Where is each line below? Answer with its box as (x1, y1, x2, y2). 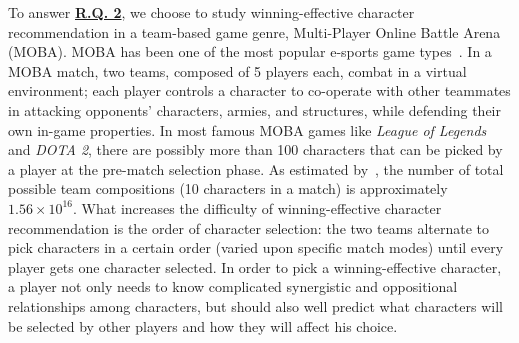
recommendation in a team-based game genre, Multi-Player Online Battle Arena (8, 21, 501, 42)
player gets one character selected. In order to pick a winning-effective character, (8, 256, 502, 277)
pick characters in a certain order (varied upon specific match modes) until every (8, 237, 504, 258)
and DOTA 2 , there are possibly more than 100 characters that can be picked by (8, 139, 503, 160)
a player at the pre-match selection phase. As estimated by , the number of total (8, 158, 504, 179)
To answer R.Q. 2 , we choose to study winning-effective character (8, 2, 415, 22)
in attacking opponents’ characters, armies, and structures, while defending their (8, 99, 501, 120)
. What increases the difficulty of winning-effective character (73, 197, 442, 218)
